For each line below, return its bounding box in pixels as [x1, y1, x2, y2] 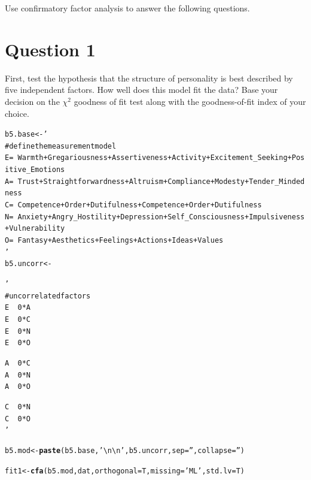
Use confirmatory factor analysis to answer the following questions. [5, 2, 250, 14]
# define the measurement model [5, 141, 117, 150]
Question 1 [5, 37, 96, 61]
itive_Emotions [5, 165, 65, 174]
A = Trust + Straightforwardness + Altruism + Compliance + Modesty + [5, 177, 249, 186]
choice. [5, 107, 29, 119]
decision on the [5, 95, 60, 107]
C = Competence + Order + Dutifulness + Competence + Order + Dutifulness [5, 201, 262, 210]
